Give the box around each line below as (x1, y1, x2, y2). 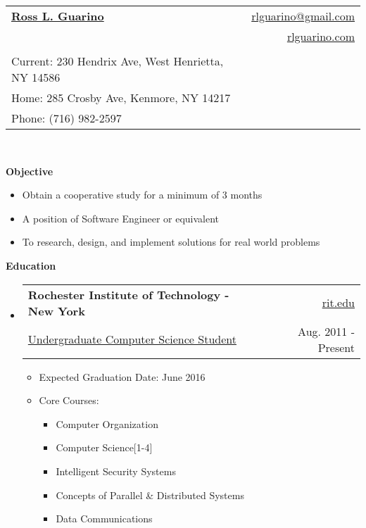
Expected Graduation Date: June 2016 (39, 369, 206, 384)
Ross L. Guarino (11, 8, 104, 24)
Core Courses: (39, 393, 99, 408)
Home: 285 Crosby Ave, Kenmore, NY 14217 (11, 89, 231, 106)
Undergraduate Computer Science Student (27, 331, 236, 348)
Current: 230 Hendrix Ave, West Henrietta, (11, 53, 224, 69)
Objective (6, 163, 53, 178)
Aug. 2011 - (298, 322, 355, 339)
